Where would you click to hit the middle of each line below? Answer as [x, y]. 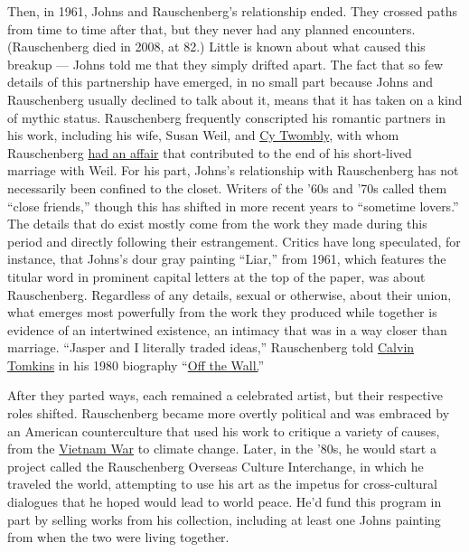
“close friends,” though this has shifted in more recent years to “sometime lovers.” [233, 206]
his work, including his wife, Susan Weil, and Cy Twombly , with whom [203, 135]
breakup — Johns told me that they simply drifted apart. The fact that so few [225, 64]
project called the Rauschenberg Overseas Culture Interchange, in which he [216, 466]
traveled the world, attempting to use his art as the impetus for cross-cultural [222, 484]
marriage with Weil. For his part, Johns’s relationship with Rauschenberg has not [233, 170]
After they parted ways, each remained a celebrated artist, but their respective [225, 395]
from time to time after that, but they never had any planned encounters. [211, 28]
